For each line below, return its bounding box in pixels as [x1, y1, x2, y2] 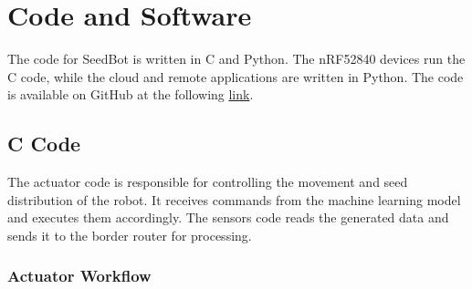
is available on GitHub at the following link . [7, 85, 254, 104]
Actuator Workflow [7, 264, 152, 287]
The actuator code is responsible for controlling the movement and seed [7, 172, 408, 191]
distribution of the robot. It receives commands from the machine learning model [7, 190, 461, 209]
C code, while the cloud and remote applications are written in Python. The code [7, 67, 464, 86]
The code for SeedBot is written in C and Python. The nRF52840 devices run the [7, 49, 466, 68]
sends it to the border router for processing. [7, 225, 252, 244]
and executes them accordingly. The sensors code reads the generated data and [7, 208, 449, 227]
